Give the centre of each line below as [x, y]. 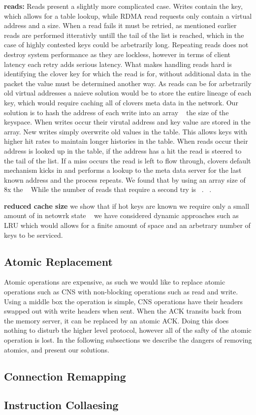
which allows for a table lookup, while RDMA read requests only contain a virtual [128, 16]
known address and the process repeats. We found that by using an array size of [125, 179]
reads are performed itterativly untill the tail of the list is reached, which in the [124, 35]
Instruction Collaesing [61, 405]
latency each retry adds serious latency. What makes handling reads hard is [118, 64]
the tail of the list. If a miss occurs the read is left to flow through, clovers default [128, 160]
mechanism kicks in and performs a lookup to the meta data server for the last [123, 170]
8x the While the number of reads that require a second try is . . [108, 189]
